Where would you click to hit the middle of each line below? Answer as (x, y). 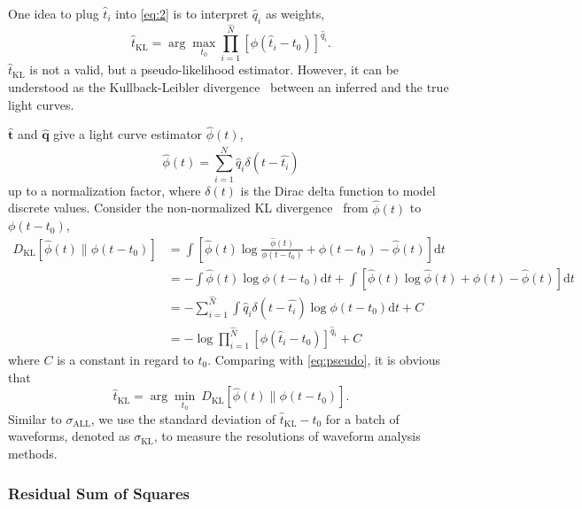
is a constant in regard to (125, 360)
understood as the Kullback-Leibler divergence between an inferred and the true (229, 87)
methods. (33, 454)
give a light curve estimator (128, 134)
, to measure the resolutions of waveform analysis (287, 436)
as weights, (295, 13)
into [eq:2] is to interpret (182, 13)
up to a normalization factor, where (105, 190)
